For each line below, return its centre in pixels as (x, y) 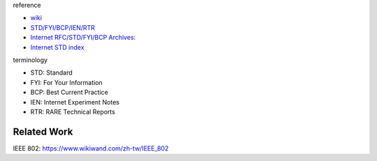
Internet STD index (57, 47)
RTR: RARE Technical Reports (73, 112)
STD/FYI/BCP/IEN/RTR (63, 27)
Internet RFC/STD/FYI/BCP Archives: (83, 38)
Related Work (43, 131)
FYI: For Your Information (66, 82)
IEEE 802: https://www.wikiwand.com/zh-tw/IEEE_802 (91, 148)
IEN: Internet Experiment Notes (75, 102)
